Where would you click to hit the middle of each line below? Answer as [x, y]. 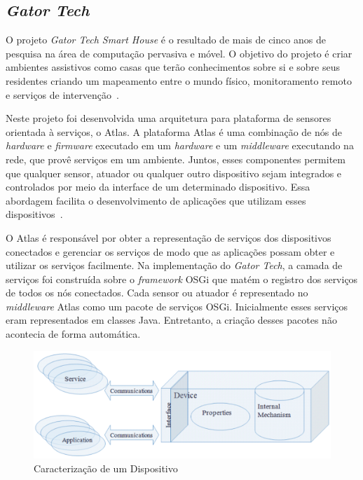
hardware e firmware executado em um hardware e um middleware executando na [180, 145]
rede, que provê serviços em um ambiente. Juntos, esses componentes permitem [176, 159]
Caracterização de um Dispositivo [106, 468]
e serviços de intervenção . [62, 94]
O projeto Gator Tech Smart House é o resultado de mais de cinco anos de [166, 40]
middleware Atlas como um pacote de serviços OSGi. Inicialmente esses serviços [177, 306]
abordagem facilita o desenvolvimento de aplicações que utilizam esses [156, 200]
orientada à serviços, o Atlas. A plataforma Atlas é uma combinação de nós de [174, 131]
